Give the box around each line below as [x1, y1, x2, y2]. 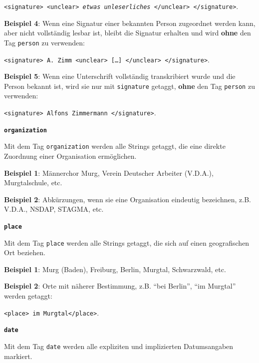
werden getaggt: [4, 291, 52, 301]
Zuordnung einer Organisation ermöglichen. [4, 150, 137, 161]
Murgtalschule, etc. [4, 177, 62, 188]
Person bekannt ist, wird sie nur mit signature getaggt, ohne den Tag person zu [4, 80, 255, 91]
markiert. [4, 351, 32, 361]
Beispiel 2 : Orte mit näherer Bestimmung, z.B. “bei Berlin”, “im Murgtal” [4, 281, 236, 291]
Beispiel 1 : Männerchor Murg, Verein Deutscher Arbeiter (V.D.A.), [4, 167, 214, 178]
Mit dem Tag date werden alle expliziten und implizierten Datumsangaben [4, 341, 234, 351]
